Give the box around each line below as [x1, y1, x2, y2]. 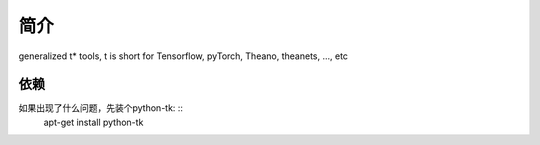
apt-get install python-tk [43, 116, 144, 128]
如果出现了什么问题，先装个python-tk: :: [18, 102, 184, 114]
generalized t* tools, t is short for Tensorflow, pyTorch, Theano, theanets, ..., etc [18, 50, 349, 62]
